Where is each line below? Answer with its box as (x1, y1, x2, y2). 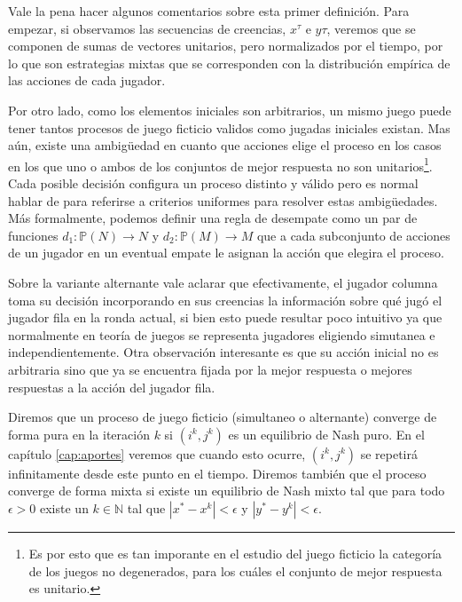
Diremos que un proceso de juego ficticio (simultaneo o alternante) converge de (8, 408, 437, 426)
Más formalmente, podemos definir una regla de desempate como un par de (8, 209, 418, 227)
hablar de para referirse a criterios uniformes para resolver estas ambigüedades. (8, 191, 438, 210)
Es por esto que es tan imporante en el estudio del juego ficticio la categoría (28, 543, 442, 562)
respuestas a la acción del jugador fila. (8, 377, 215, 396)
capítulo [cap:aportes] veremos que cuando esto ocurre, (8, 444, 306, 463)
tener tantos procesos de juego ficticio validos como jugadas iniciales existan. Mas (8, 118, 450, 137)
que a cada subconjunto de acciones (256, 226, 450, 244)
